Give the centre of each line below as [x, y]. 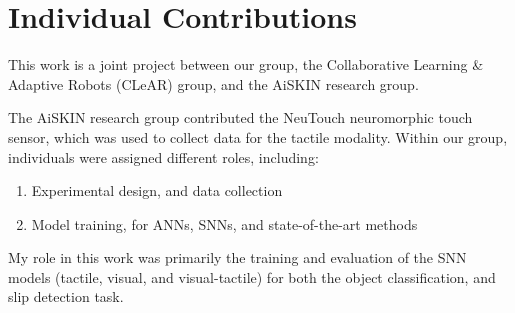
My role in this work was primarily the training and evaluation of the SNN [237, 257]
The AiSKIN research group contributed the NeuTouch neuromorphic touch [240, 117]
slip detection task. [66, 296]
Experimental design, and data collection [157, 190]
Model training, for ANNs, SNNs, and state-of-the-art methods [224, 223]
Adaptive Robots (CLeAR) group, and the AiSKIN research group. [213, 83]
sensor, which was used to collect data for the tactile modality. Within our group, [258, 136]
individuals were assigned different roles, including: [163, 156]
